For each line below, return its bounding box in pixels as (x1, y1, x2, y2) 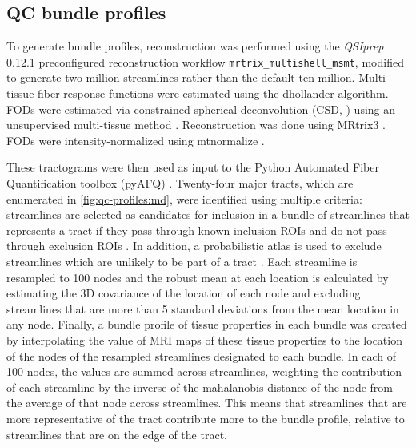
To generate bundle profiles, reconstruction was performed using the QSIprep (6, 38, 384, 54)
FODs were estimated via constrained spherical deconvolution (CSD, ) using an (6, 100, 396, 117)
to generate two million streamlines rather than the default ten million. (6, 69, 355, 86)
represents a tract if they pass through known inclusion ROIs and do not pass (6, 221, 387, 238)
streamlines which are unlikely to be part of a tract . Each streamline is (6, 252, 358, 269)
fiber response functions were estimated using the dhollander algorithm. (38, 85, 389, 102)
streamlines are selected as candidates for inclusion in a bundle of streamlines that (6, 206, 410, 223)
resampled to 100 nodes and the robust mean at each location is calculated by (6, 268, 389, 285)
